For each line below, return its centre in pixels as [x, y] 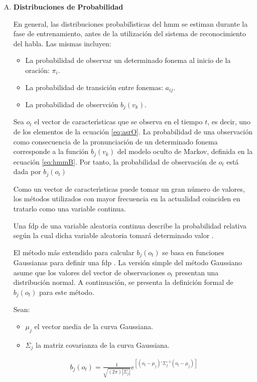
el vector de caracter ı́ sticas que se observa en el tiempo [118, 122]
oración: [37, 70]
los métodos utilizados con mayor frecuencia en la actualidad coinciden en [127, 199]
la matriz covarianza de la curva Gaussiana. [103, 345]
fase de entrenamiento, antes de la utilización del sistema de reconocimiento [130, 33]
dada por [27, 171]
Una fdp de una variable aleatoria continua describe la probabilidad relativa [130, 225]
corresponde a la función [51, 151]
